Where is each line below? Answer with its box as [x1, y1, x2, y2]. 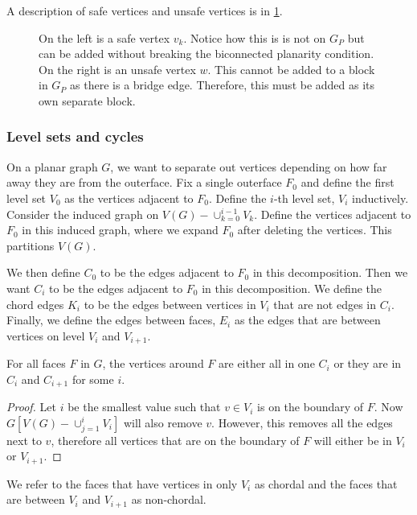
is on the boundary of [257, 398, 364, 415]
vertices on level [6, 327, 85, 344]
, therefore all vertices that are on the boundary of [51, 431, 300, 448]
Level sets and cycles [6, 126, 144, 146]
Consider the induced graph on [6, 205, 159, 222]
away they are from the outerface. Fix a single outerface [6, 174, 282, 191]
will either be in [313, 431, 392, 448]
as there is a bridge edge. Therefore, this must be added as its [70, 76, 375, 93]
